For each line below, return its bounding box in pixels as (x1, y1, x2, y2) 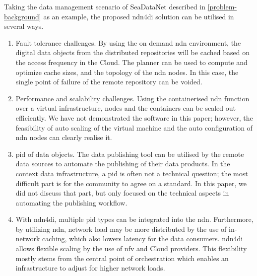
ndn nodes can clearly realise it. (15, 132, 112, 142)
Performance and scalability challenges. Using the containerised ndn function (15, 93, 250, 103)
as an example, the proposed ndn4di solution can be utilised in (43, 11, 234, 21)
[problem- (207, 1, 237, 11)
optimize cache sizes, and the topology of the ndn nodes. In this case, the (15, 67, 239, 77)
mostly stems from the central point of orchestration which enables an (15, 253, 229, 263)
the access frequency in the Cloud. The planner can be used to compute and (15, 57, 248, 67)
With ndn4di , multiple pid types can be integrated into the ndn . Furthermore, (15, 214, 254, 224)
